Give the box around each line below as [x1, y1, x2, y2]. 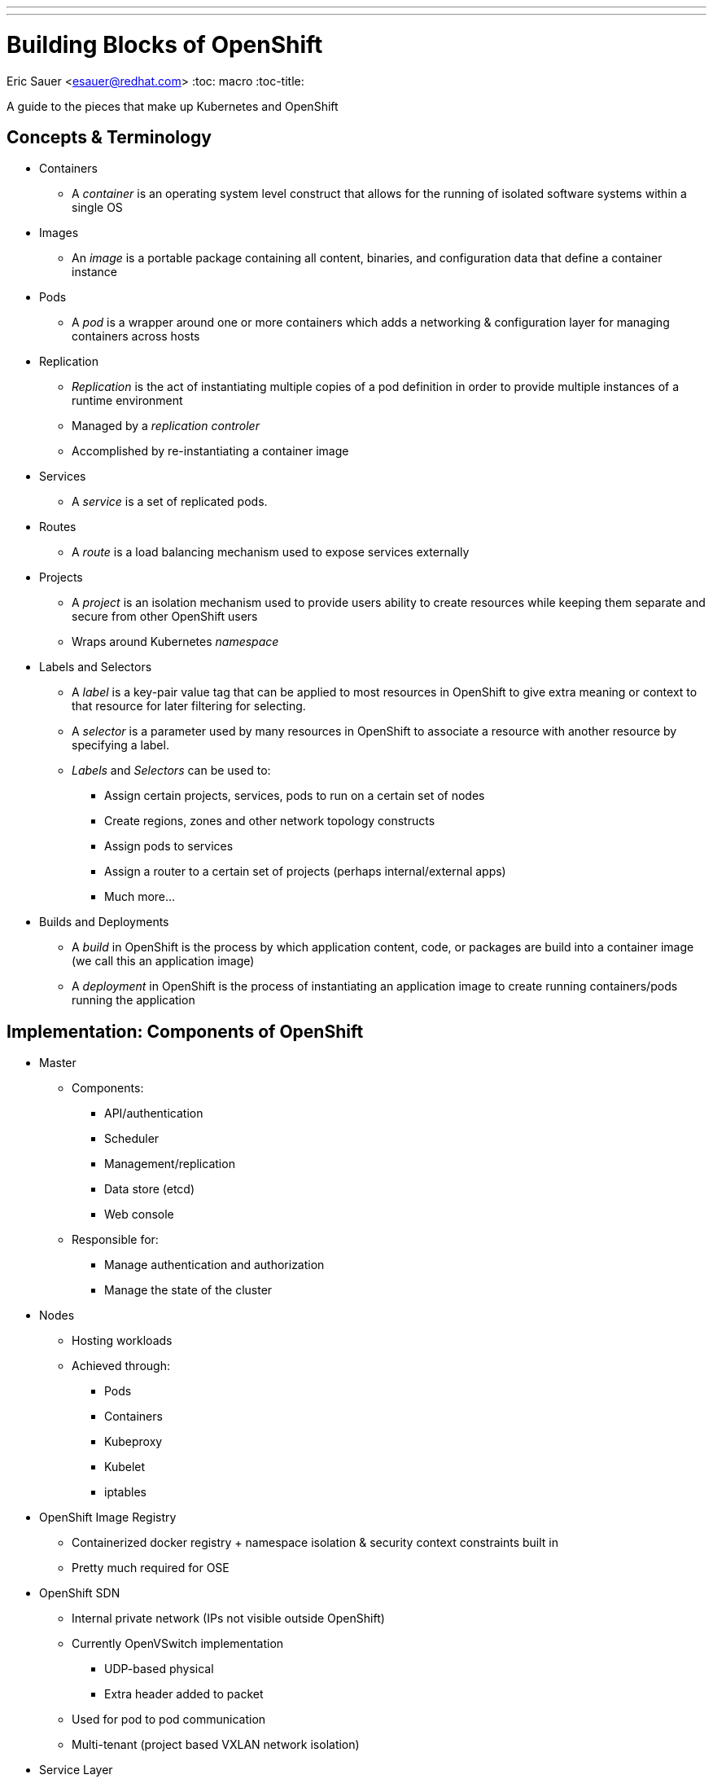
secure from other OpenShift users [72, 609, 258, 624]
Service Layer [39, 1763, 113, 1777]
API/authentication [104, 1106, 203, 1121]
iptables [104, 1485, 147, 1500]
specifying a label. [72, 738, 169, 753]
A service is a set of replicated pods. [72, 494, 268, 509]
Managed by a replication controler [72, 419, 260, 433]
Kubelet [104, 1460, 146, 1474]
